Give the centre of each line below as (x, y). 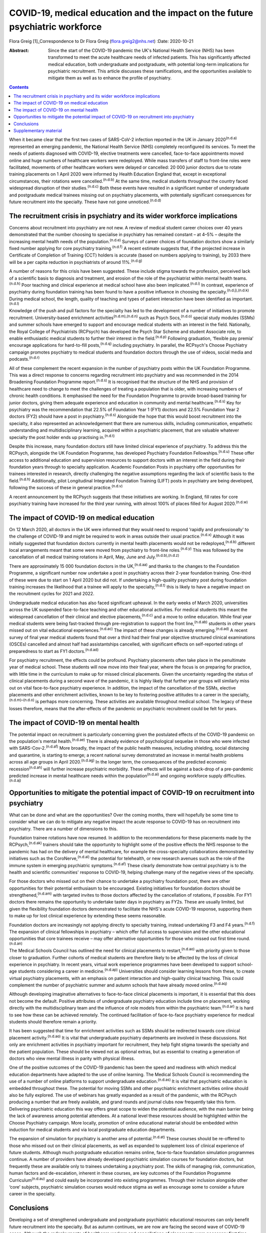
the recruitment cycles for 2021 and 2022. (52, 594)
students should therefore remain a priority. (53, 1022)
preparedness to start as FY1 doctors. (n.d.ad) (54, 651)
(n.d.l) (14, 304)
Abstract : (19, 50)
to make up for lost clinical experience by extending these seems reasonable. (88, 916)
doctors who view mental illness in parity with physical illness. (72, 1058)
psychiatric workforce (55, 27)
